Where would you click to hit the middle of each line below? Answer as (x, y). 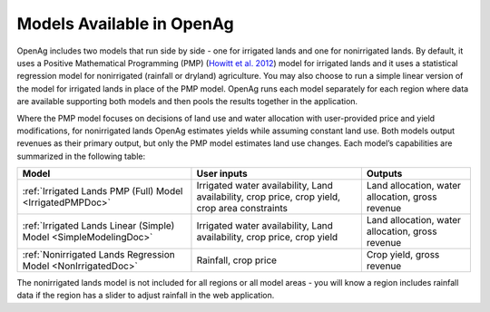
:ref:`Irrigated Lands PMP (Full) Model (103, 191)
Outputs (384, 174)
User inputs (222, 174)
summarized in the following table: (81, 156)
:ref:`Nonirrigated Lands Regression (99, 255)
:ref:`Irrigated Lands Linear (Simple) (98, 226)
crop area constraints (242, 209)
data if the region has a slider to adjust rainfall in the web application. (146, 296)
